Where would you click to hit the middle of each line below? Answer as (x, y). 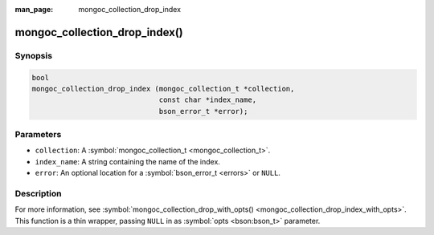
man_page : (34, 9)
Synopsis (33, 55)
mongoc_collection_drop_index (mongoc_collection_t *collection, (163, 89)
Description (38, 194)
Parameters (38, 135)
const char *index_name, (208, 100)
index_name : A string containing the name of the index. (128, 161)
